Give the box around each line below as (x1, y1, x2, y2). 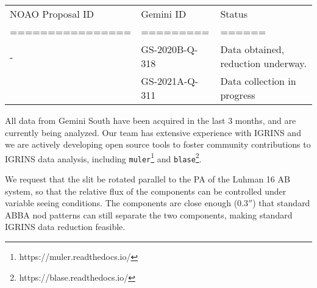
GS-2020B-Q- (141, 42, 198, 56)
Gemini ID (141, 7, 187, 21)
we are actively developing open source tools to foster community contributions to (5, 138, 311, 151)
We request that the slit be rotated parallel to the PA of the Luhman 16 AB (5, 173, 290, 185)
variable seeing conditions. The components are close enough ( (5, 196, 238, 209)
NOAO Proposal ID (10, 7, 94, 21)
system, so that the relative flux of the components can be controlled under (5, 184, 287, 197)
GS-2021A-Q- (141, 74, 199, 88)
